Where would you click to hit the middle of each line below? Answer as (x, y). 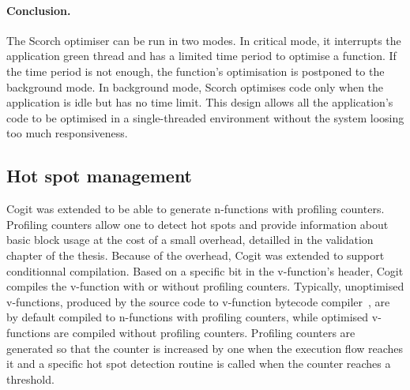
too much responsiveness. (67, 133)
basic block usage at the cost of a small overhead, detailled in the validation (190, 240)
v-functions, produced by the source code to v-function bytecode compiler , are (198, 301)
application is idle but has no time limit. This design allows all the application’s (200, 102)
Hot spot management (100, 176)
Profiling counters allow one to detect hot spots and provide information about (197, 224)
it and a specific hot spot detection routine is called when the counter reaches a (199, 364)
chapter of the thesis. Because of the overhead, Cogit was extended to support (196, 255)
